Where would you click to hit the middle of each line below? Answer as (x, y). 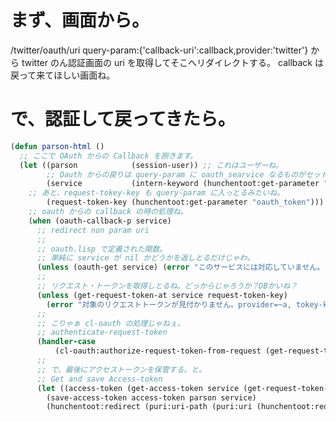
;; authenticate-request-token (102, 332)
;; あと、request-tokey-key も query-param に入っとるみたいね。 (156, 193)
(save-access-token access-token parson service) (151, 397)
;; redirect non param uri (93, 230)
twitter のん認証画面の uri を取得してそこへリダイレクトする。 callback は (172, 62)
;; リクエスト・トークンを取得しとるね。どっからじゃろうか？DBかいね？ (167, 286)
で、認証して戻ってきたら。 (123, 119)
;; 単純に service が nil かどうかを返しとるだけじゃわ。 (145, 258)
